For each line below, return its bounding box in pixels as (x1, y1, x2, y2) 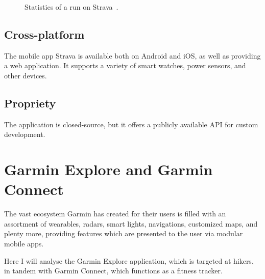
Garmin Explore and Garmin (4, 159, 213, 180)
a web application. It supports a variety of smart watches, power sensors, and (4, 60, 246, 71)
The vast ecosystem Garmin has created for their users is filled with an (4, 208, 226, 219)
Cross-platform (4, 26, 85, 42)
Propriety (4, 95, 56, 110)
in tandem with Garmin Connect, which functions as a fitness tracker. (4, 265, 223, 276)
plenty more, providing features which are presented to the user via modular (4, 228, 243, 239)
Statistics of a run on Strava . (25, 2, 118, 12)
